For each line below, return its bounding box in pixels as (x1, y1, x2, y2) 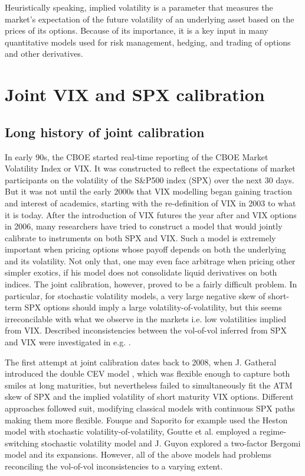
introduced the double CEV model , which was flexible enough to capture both (5, 367, 290, 380)
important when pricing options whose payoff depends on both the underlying (5, 243, 286, 255)
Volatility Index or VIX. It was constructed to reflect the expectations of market (5, 162, 296, 174)
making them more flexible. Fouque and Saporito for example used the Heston (5, 413, 288, 426)
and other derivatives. (5, 47, 83, 60)
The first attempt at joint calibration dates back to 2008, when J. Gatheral (5, 355, 277, 368)
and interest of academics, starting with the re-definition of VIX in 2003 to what (5, 196, 296, 209)
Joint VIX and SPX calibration (5, 82, 265, 106)
